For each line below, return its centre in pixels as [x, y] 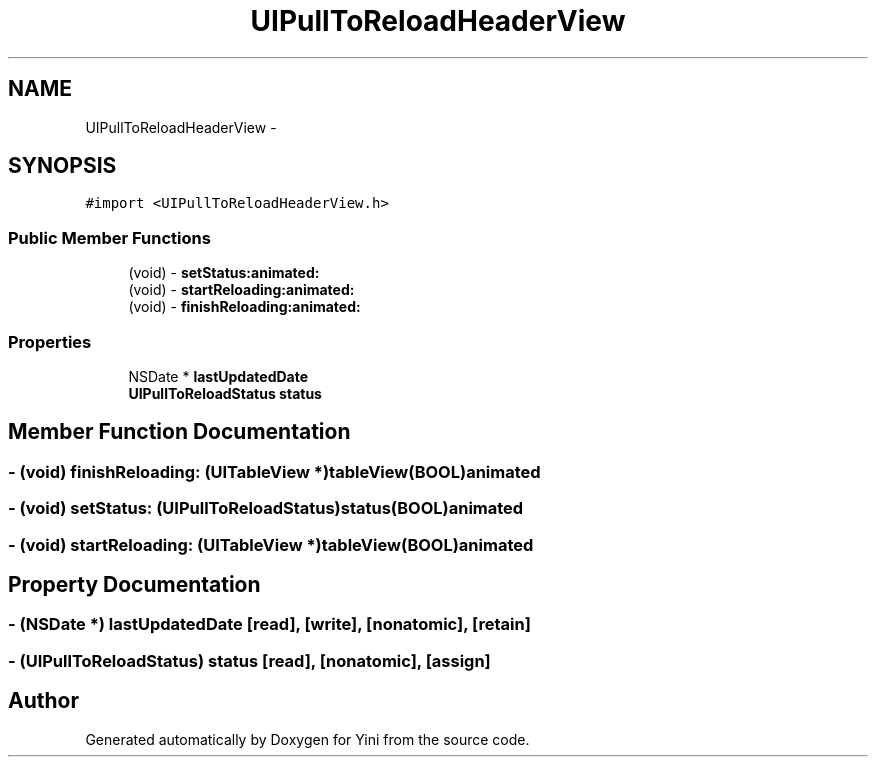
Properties [50, 341]
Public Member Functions [109, 237]
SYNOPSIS [62, 166]
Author [43, 701]
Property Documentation [134, 584]
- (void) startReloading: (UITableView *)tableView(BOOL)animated [271, 544]
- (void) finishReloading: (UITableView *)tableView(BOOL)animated [274, 471]
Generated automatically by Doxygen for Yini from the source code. [307, 739]
